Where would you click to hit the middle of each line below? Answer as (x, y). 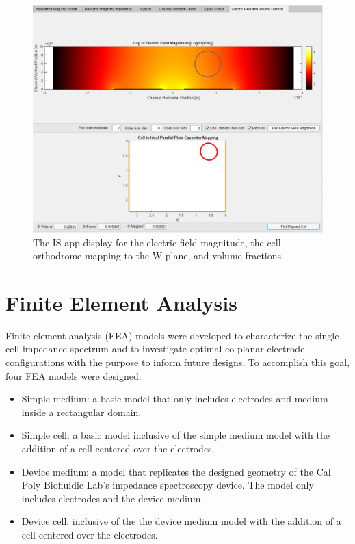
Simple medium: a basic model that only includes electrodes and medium (175, 399)
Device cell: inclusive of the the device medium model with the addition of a (181, 521)
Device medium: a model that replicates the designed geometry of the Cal (176, 471)
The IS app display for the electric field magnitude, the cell (157, 242)
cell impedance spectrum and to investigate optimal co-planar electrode (155, 349)
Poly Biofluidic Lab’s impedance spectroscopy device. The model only (168, 485)
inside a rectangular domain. (81, 412)
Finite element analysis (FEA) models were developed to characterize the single (172, 335)
